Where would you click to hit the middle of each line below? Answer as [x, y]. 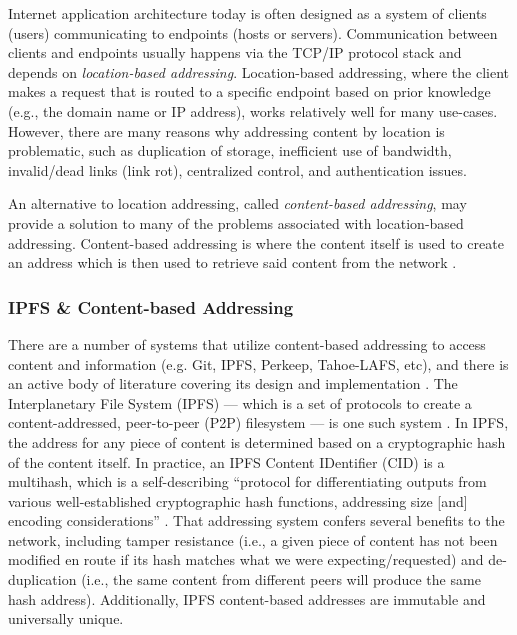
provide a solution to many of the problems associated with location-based [236, 222]
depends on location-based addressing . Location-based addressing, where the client [258, 71]
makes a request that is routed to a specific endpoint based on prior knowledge [249, 91]
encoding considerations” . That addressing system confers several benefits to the [256, 520]
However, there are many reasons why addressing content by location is [226, 130]
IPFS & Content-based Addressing [151, 306]
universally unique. [66, 618]
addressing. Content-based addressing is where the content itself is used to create [256, 242]
